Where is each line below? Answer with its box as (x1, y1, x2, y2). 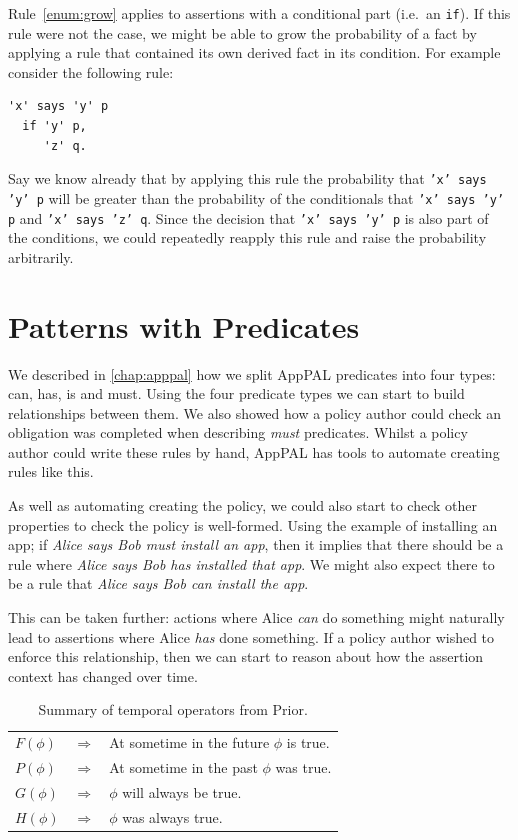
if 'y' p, (22, 119, 87, 134)
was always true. (122, 806, 223, 827)
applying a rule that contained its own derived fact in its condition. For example (8, 42, 501, 63)
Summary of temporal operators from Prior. (38, 699, 308, 720)
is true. (286, 732, 330, 753)
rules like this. (8, 461, 94, 482)
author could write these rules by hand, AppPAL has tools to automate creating (8, 441, 500, 462)
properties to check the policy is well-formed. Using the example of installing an (8, 514, 498, 535)
